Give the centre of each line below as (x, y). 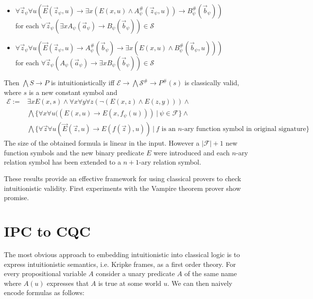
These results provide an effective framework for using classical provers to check (123, 178)
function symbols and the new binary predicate (74, 152)
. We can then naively (200, 283)
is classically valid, (212, 82)
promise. (17, 197)
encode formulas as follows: (44, 292)
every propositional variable (45, 273)
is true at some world (130, 283)
